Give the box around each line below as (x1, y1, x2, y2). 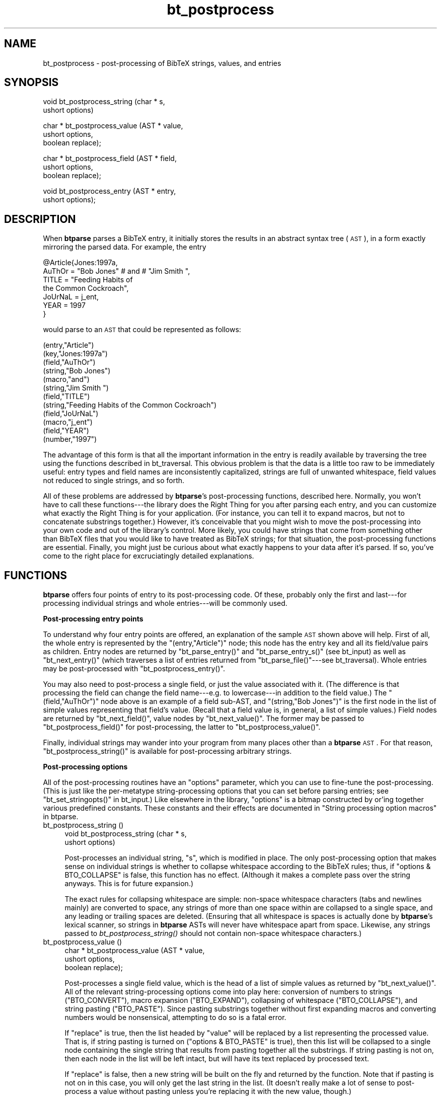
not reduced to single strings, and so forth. (43, 476, 185, 485)
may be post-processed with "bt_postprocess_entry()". (43, 664, 225, 673)
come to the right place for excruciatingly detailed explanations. (43, 552, 254, 561)
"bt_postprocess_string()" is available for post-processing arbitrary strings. (43, 747, 292, 756)
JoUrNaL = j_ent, (43, 292, 99, 301)
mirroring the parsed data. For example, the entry (43, 243, 206, 252)
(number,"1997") (43, 435, 97, 444)
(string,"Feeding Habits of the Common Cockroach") (43, 401, 217, 410)
